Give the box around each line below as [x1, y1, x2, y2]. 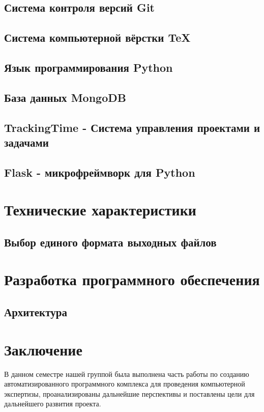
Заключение [4, 339, 82, 360]
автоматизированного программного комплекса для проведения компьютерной [4, 378, 245, 389]
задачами [4, 134, 49, 150]
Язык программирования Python [4, 59, 173, 75]
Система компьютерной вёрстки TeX [4, 30, 191, 45]
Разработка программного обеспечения [4, 269, 260, 290]
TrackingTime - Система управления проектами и [4, 119, 260, 135]
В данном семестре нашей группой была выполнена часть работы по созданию [4, 368, 249, 379]
